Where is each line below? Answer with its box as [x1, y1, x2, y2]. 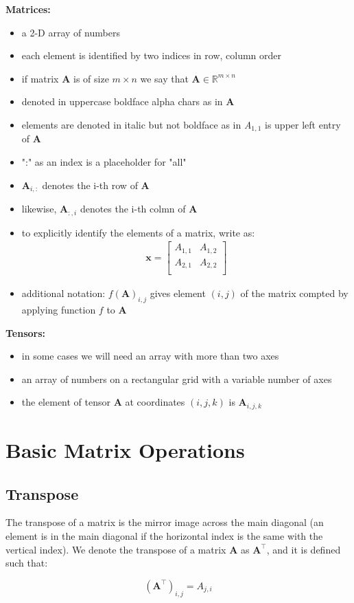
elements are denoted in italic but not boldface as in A [21, 117, 252, 131]
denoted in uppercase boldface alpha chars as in [21, 94, 223, 109]
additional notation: [21, 286, 106, 300]
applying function [21, 302, 96, 316]
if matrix [21, 71, 59, 85]
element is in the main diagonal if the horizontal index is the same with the [5, 528, 323, 542]
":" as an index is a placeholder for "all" [21, 155, 187, 169]
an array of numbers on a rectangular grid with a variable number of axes [21, 371, 332, 386]
